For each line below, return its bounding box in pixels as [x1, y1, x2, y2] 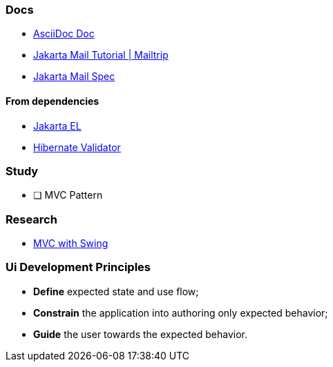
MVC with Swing [33, 237, 108, 250]
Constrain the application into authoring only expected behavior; [33, 306, 328, 319]
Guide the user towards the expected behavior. [33, 328, 248, 340]
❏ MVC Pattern [33, 189, 103, 201]
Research [6, 212, 57, 226]
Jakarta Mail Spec [33, 70, 115, 83]
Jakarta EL [33, 119, 82, 132]
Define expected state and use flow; [33, 285, 199, 297]
